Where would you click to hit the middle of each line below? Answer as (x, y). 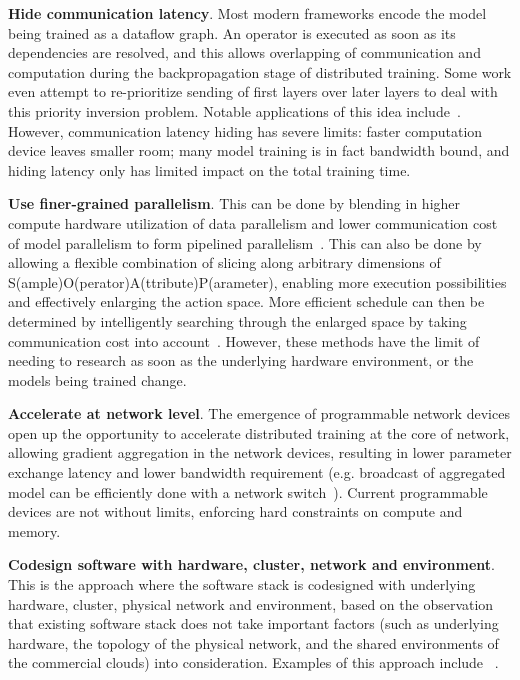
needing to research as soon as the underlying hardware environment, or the (241, 360)
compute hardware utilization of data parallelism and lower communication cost (253, 222)
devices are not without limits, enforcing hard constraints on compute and (235, 511)
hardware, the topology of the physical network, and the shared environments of (253, 642)
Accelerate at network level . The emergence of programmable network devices (259, 413)
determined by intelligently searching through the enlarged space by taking (237, 320)
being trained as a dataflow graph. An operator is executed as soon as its (232, 32)
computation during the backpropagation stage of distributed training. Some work (260, 71)
